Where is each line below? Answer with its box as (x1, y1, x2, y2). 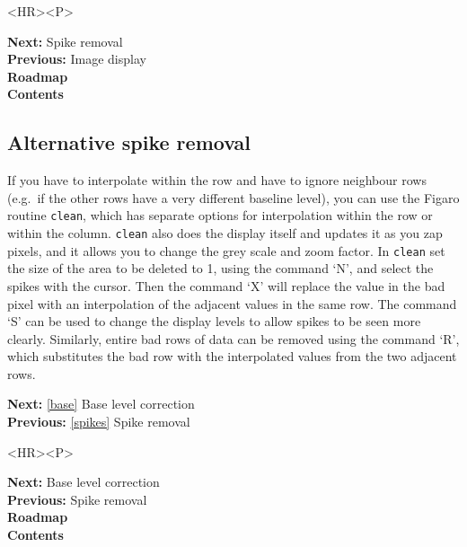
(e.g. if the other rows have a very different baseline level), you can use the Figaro (7, 188, 460, 207)
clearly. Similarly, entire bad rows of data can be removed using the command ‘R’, (7, 329, 460, 348)
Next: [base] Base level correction (7, 394, 195, 413)
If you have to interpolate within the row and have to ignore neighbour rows (7, 171, 427, 190)
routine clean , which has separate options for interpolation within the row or (7, 206, 433, 225)
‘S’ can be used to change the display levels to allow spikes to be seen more (7, 312, 421, 331)
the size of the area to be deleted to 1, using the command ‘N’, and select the (7, 259, 434, 278)
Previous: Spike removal (7, 490, 147, 508)
